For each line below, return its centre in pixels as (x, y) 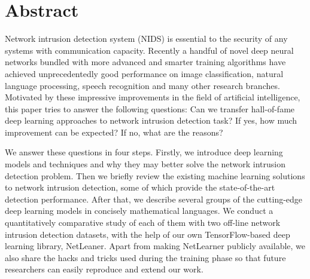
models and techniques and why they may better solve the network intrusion (145, 164)
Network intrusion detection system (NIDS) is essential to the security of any (146, 39)
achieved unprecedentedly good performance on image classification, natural (144, 73)
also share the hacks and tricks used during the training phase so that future (145, 257)
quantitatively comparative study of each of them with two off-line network (143, 223)
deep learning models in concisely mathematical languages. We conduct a (139, 211)
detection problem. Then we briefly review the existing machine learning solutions (155, 175)
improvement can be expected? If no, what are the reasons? (114, 132)
